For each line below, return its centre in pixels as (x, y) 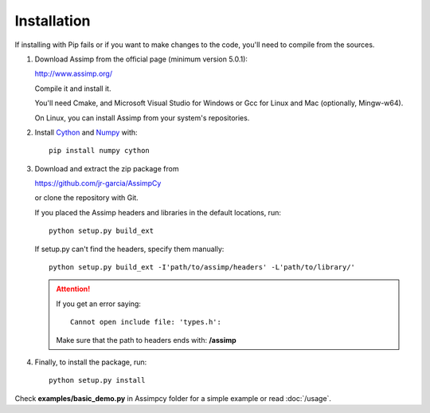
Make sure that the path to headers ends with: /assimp (146, 340)
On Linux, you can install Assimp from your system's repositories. (142, 118)
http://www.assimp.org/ (74, 74)
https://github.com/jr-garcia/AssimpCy (98, 183)
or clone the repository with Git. (86, 198)
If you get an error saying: (98, 304)
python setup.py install (97, 380)
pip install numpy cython (100, 151)
